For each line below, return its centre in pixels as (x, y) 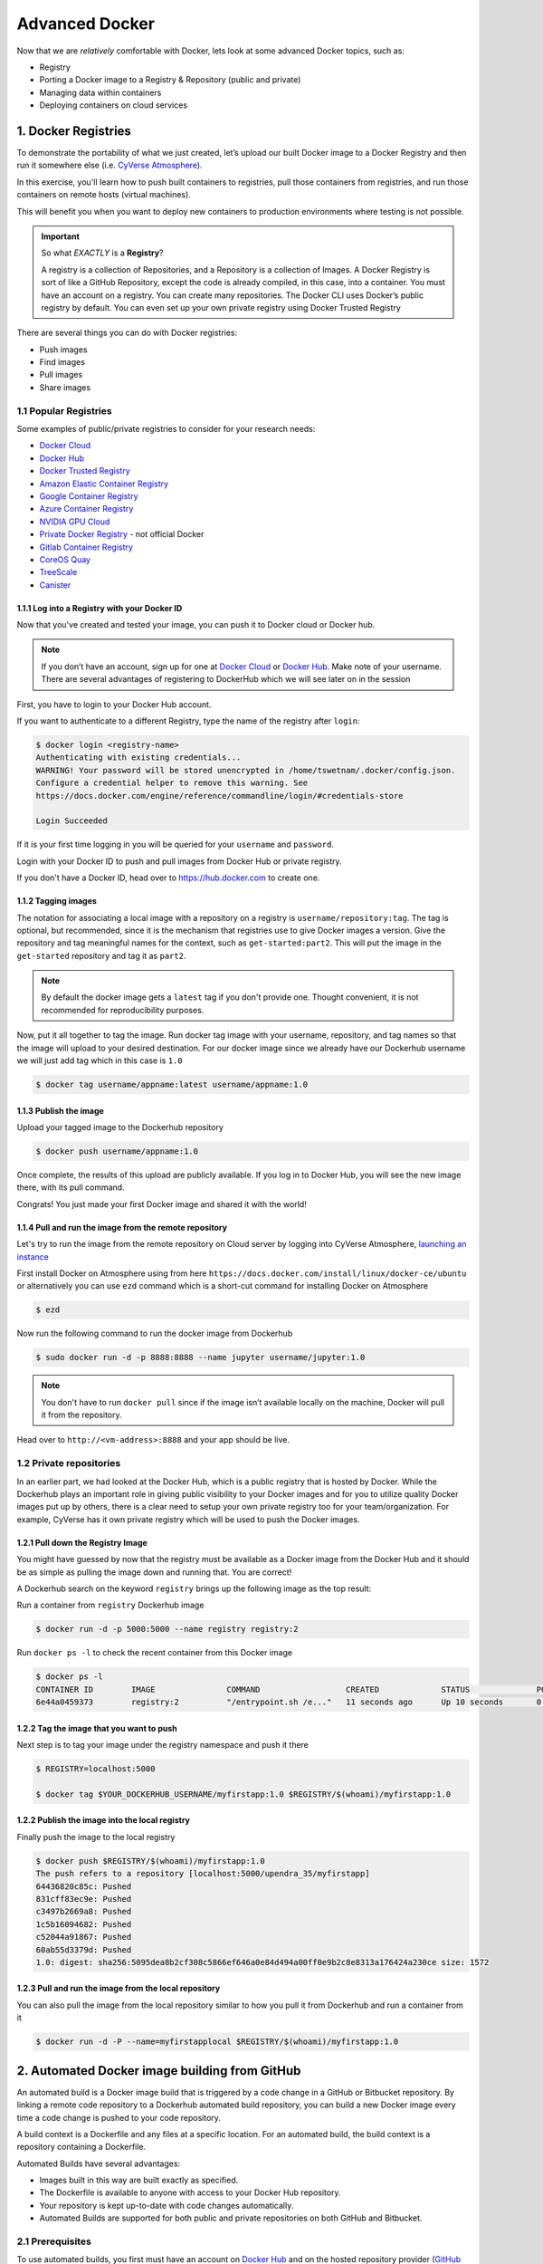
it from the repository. (81, 1415)
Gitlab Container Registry (86, 547)
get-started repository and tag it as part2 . (101, 955)
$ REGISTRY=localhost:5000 (95, 1769)
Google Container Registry (89, 496)
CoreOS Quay (65, 559)
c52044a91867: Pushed (84, 1937)
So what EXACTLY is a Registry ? (102, 253)
